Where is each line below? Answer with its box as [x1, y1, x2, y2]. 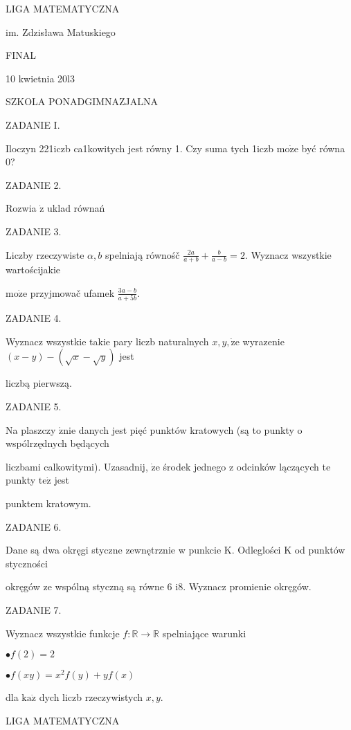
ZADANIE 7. [6, 602, 62, 617]
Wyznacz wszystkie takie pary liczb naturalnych [6, 334, 209, 348]
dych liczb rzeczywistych [39, 690, 143, 704]
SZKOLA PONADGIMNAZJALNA [6, 94, 159, 109]
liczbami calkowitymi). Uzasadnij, [6, 459, 148, 473]
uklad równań [47, 201, 105, 215]
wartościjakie [6, 262, 61, 277]
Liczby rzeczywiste [6, 247, 84, 262]
